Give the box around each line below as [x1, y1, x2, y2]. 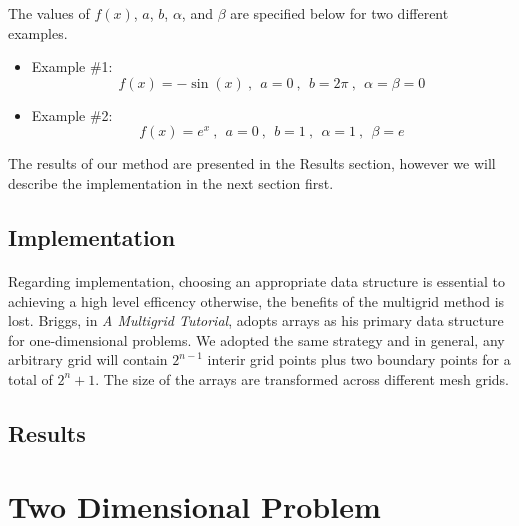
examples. [8, 22, 68, 43]
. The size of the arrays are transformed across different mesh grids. [95, 368, 509, 389]
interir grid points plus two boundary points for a [207, 349, 511, 370]
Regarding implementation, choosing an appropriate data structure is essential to [8, 270, 506, 291]
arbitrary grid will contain [8, 349, 168, 370]
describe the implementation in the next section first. [8, 172, 334, 193]
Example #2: [31, 104, 113, 125]
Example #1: [31, 56, 113, 77]
